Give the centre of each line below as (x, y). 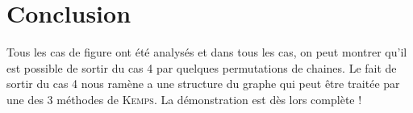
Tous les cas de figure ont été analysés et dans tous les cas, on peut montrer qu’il (207, 52)
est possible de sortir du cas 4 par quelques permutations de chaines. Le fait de (202, 67)
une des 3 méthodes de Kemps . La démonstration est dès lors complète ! (184, 99)
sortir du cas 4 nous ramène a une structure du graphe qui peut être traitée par (203, 84)
